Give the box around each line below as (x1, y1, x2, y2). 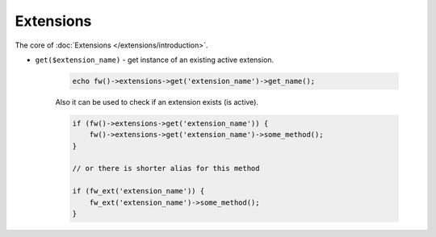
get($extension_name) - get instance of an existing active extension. (35, 55, 275, 64)
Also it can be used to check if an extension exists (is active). (55, 97, 258, 106)
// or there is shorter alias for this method (72, 164, 260, 173)
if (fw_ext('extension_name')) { (72, 186, 205, 196)
